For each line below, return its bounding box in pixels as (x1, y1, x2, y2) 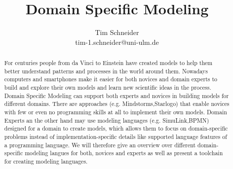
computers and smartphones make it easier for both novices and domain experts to (4, 75, 218, 83)
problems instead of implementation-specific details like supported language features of (4, 133, 227, 141)
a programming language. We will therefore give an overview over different (4, 140, 196, 149)
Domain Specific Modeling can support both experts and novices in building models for (4, 91, 229, 100)
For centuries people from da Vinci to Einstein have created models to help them (4, 59, 213, 67)
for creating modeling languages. (4, 157, 88, 165)
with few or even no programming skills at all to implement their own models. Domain (4, 108, 227, 116)
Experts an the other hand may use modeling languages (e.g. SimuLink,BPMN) (4, 116, 209, 124)
